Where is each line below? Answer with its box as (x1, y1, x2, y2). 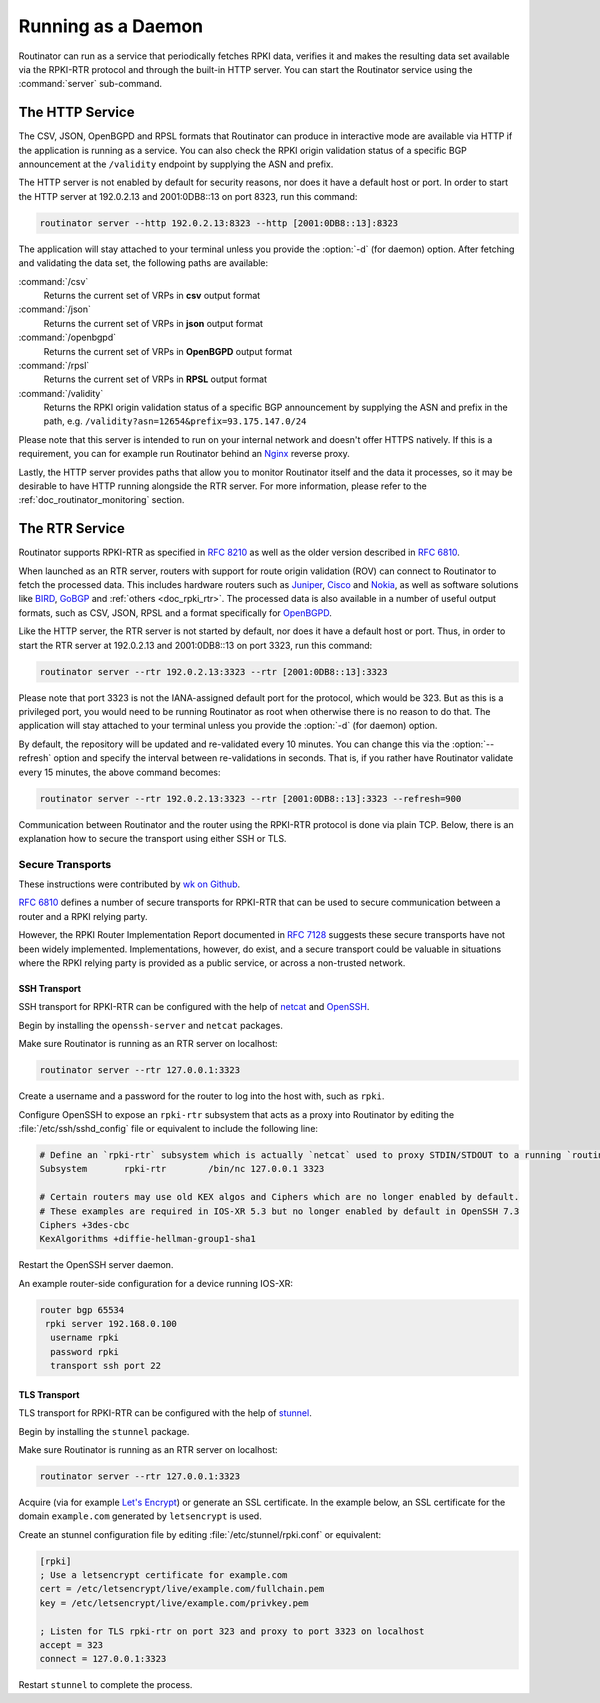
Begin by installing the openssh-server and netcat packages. (18, 1019, 284, 1031)
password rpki (50, 1346, 120, 1357)
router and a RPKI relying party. (18, 910, 148, 922)
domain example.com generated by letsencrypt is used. (18, 1510, 262, 1522)
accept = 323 (39, 1640, 104, 1651)
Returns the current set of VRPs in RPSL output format (43, 373, 268, 385)
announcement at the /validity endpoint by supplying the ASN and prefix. (18, 158, 334, 170)
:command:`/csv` (18, 275, 89, 287)
